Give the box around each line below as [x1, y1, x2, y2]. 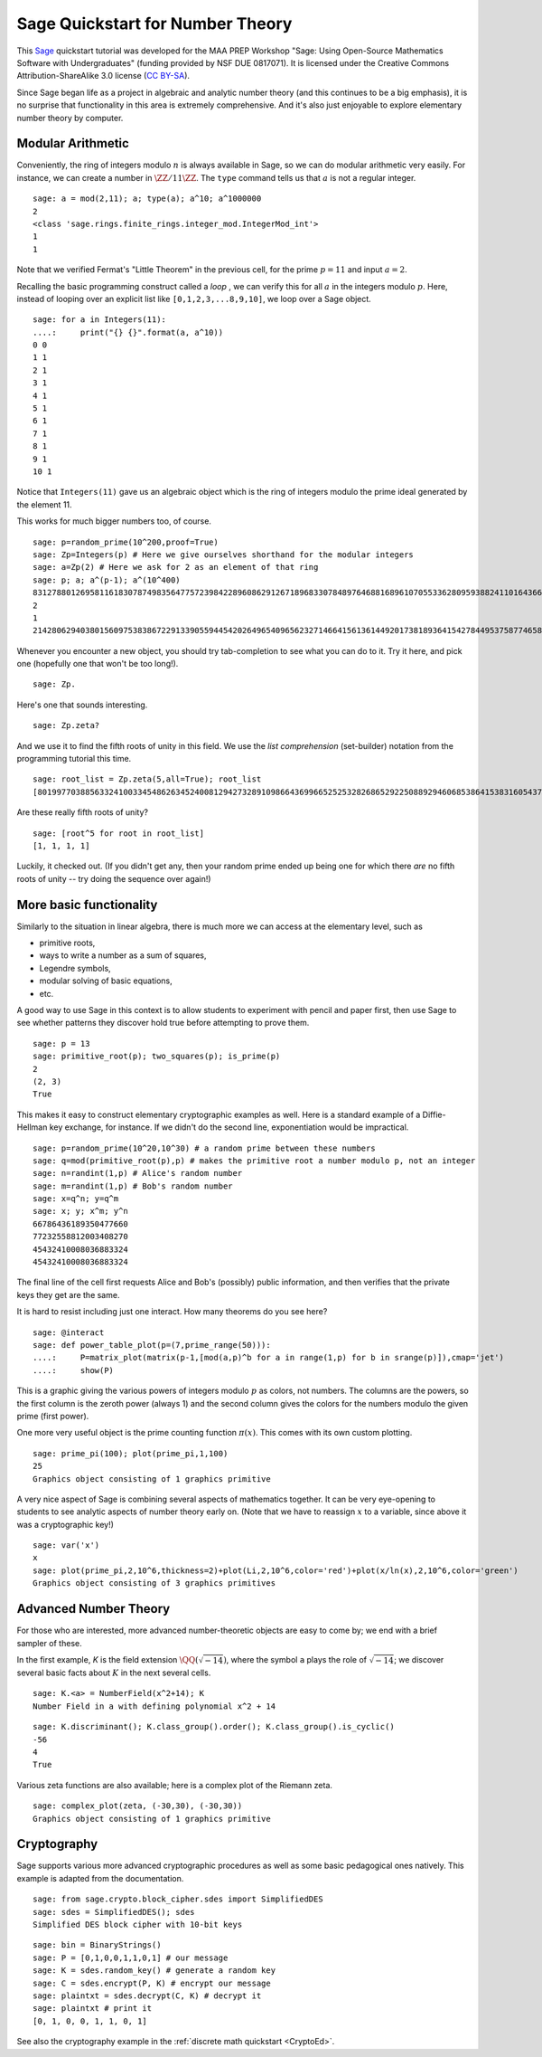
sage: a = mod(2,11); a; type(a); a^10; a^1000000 [33, 194, 262, 204]
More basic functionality [16, 896, 158, 913]
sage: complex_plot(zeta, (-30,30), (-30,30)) [33, 1801, 243, 1811]
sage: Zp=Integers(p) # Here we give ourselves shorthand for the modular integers [33, 549, 415, 560]
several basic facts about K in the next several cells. [16, 1667, 211, 1678]
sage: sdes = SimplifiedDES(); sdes [33, 1907, 195, 1917]
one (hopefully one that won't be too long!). [16, 659, 179, 669]
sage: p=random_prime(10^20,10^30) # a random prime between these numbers [33, 1142, 376, 1153]
